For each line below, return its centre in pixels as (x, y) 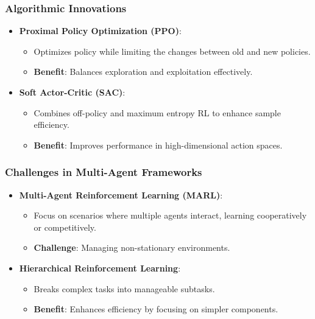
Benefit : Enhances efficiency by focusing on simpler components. (156, 309)
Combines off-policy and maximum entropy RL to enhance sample (157, 112)
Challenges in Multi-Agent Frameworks (104, 172)
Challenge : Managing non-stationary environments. (132, 247)
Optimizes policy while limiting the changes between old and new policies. (172, 51)
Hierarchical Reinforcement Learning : (100, 268)
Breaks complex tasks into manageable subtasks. (124, 288)
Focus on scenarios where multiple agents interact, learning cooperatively (170, 215)
